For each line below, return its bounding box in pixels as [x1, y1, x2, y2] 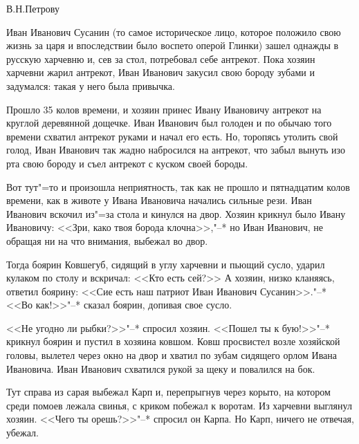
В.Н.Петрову [6, 1, 59, 15]
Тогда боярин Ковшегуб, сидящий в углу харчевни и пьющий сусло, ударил [6, 257, 325, 271]
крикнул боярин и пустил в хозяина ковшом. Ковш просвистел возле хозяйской [6, 334, 340, 349]
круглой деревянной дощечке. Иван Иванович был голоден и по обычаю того [6, 115, 332, 130]
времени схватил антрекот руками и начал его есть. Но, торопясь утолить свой [6, 129, 338, 143]
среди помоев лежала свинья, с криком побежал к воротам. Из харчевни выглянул [6, 398, 352, 412]
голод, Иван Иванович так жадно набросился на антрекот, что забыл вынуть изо [6, 142, 346, 157]
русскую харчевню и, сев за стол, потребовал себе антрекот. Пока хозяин [6, 51, 315, 66]
